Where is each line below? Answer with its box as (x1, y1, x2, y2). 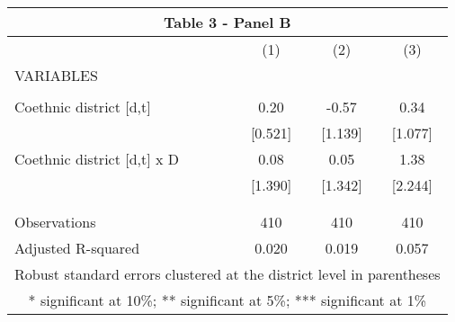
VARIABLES (14, 65, 98, 85)
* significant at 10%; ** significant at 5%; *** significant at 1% (28, 290, 427, 310)
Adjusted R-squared (14, 237, 140, 258)
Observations (14, 211, 96, 232)
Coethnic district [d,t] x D (14, 148, 180, 169)
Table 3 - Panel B (163, 12, 291, 32)
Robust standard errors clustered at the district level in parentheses (14, 264, 441, 284)
